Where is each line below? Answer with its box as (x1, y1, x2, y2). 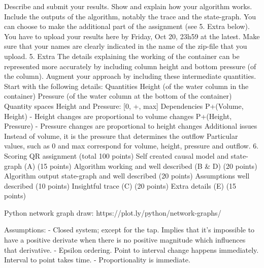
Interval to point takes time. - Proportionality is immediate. (4, 254, 190, 265)
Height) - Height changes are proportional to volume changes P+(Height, (4, 110, 232, 121)
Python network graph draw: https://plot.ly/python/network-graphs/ (4, 207, 221, 218)
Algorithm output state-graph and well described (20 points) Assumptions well (4, 170, 250, 181)
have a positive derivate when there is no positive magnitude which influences (4, 234, 246, 245)
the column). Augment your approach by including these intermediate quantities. (4, 71, 256, 81)
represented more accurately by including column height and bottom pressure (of (4, 61, 256, 71)
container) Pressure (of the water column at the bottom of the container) (4, 91, 232, 101)
